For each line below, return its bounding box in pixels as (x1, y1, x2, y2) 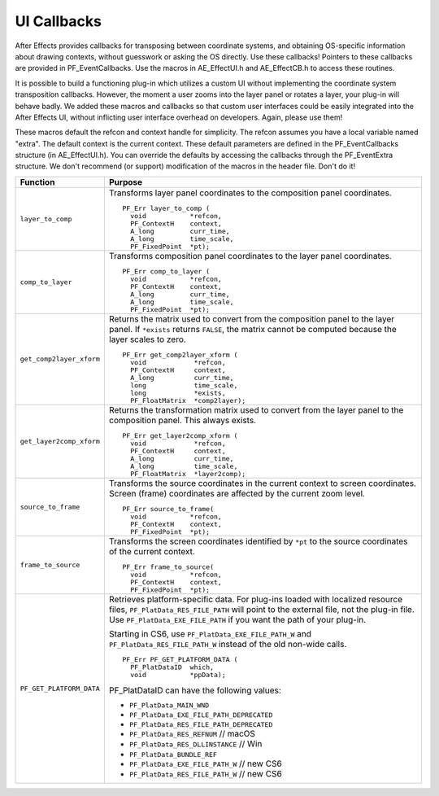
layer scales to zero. (108, 334, 186, 345)
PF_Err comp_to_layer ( (122, 267, 211, 276)
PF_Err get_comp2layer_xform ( (122, 350, 238, 359)
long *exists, (130, 388, 227, 397)
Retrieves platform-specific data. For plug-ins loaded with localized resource (108, 593, 403, 605)
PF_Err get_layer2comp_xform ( (122, 431, 238, 440)
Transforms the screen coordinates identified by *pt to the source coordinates (108, 536, 408, 547)
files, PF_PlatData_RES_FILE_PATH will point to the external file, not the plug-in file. (108, 603, 415, 614)
